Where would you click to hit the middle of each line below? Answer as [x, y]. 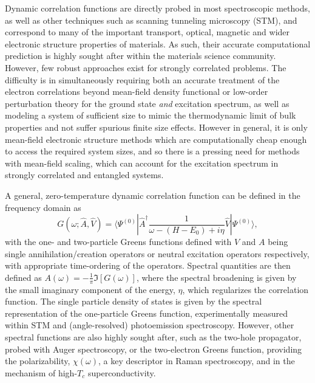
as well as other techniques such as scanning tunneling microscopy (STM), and [151, 20]
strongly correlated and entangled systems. [84, 175]
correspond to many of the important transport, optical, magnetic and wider [147, 32]
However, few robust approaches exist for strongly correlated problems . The [146, 67]
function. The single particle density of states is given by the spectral [134, 301]
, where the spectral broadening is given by [216, 277]
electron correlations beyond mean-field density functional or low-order [137, 91]
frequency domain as [43, 207]
